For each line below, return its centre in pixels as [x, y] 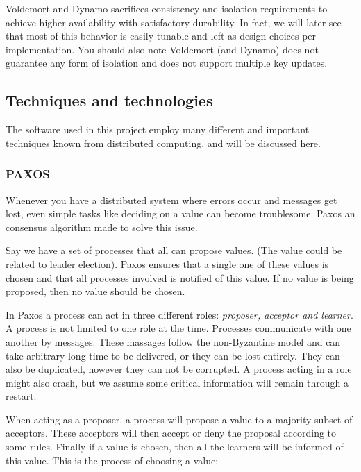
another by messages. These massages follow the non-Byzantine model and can [173, 341]
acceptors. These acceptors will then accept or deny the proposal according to [171, 433]
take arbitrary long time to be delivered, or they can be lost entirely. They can [173, 355]
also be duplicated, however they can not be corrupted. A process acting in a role [179, 369]
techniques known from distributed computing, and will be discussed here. [163, 143]
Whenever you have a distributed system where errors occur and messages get [171, 200]
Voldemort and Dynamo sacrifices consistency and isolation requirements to [167, 8]
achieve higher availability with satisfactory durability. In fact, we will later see [174, 22]
